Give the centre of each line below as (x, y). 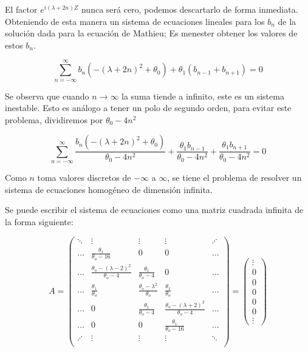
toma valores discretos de (84, 178)
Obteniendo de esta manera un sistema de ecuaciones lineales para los (135, 21)
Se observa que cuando (47, 96)
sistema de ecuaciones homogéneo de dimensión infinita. (109, 189)
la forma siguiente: (39, 221)
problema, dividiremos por (54, 119)
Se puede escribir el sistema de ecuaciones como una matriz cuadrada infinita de (154, 210)
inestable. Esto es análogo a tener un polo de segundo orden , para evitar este (148, 108)
